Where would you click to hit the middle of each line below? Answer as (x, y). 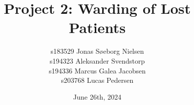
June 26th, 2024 (97, 96)
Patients (97, 27)
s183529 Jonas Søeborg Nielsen (97, 51)
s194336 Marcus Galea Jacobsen (97, 70)
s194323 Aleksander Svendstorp (97, 60)
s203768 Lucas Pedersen (97, 80)
